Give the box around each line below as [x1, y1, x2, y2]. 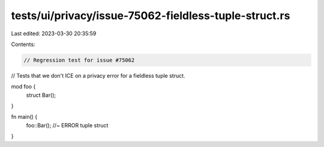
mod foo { [11, 83, 36, 90]
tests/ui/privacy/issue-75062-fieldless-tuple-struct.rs [11, 9, 290, 22]
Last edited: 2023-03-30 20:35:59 [11, 30, 97, 37]
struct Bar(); [26, 91, 56, 99]
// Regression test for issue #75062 [23, 57, 135, 63]
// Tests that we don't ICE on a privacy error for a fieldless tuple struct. [11, 72, 185, 79]
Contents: [11, 41, 35, 48]
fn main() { [11, 114, 38, 121]
